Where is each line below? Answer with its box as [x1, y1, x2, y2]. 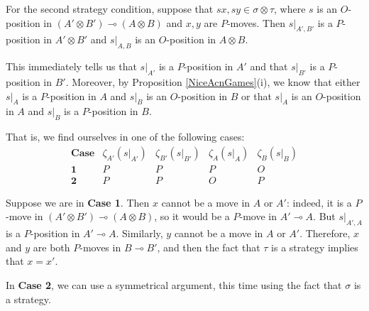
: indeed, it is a [286, 195, 352, 209]
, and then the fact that [157, 239, 260, 254]
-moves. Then [226, 15, 285, 30]
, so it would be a [154, 209, 230, 224]
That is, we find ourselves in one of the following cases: [6, 129, 245, 144]
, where [274, 1, 306, 16]
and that [250, 59, 288, 74]
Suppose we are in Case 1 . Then [6, 195, 150, 209]
